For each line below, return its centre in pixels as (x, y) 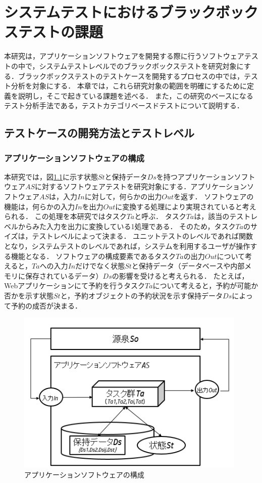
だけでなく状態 (100, 266)
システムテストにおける (82, 12)
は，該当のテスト (222, 216)
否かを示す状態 (29, 295)
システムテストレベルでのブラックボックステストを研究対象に (141, 65)
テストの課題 (61, 32)
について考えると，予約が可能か (205, 286)
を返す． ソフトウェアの (214, 196)
